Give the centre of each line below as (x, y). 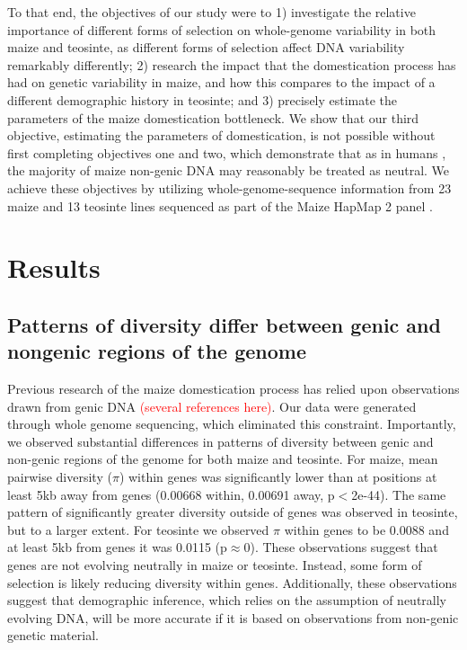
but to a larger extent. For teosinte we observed (138, 529)
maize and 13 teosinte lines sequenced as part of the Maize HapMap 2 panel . (220, 205)
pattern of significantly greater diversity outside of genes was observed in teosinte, (233, 512)
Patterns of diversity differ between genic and (224, 324)
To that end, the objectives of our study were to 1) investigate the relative (211, 12)
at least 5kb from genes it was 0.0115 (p (117, 547)
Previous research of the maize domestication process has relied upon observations (233, 389)
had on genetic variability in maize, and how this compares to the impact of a (221, 82)
